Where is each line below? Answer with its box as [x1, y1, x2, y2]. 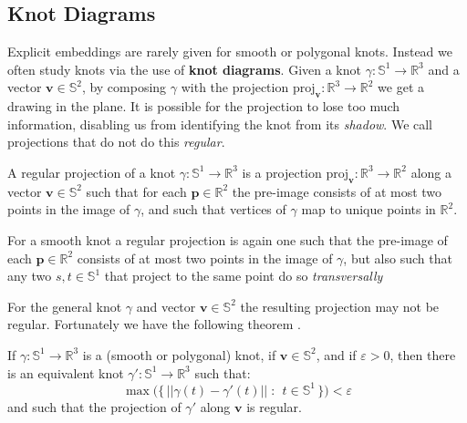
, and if [316, 345, 357, 364]
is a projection [242, 162, 322, 181]
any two [7, 266, 52, 285]
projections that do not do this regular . [7, 132, 225, 151]
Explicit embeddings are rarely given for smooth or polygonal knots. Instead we [7, 42, 452, 61]
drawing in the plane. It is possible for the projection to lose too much [7, 97, 400, 116]
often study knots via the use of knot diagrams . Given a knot [7, 59, 361, 78]
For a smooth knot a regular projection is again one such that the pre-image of [7, 230, 448, 249]
